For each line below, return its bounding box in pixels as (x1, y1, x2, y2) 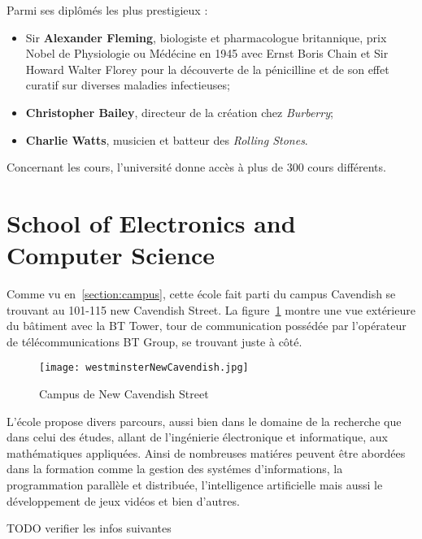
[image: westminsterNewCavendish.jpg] (39, 362, 249, 374)
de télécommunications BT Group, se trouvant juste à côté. (7, 333, 302, 350)
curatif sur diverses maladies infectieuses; (25, 76, 230, 93)
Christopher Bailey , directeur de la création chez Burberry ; (25, 103, 333, 120)
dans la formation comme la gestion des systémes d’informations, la (7, 460, 343, 477)
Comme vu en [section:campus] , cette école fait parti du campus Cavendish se (7, 285, 396, 302)
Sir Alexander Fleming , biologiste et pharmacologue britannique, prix (25, 28, 387, 46)
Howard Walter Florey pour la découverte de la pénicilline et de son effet (25, 60, 389, 77)
